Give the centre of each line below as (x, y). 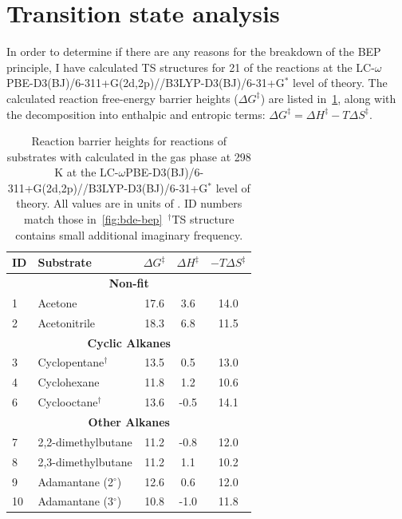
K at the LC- (87, 172)
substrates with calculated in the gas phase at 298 (129, 156)
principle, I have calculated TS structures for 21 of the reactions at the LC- (191, 67)
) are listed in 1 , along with (328, 98)
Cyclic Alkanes (129, 342)
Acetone (57, 302)
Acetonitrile (67, 322)
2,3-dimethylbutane (85, 461)
